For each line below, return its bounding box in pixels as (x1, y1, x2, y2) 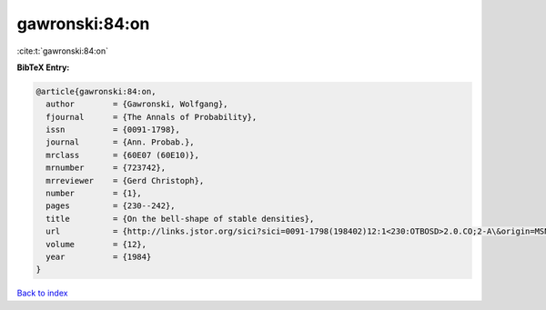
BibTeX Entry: (16, 62, 70, 73)
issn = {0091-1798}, (45, 125, 181, 135)
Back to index (16, 287, 68, 299)
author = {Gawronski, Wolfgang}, (45, 99, 228, 109)
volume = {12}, (45, 239, 147, 249)
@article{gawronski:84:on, (35, 86, 157, 96)
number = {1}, (45, 188, 143, 199)
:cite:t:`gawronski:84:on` (16, 45, 109, 56)
